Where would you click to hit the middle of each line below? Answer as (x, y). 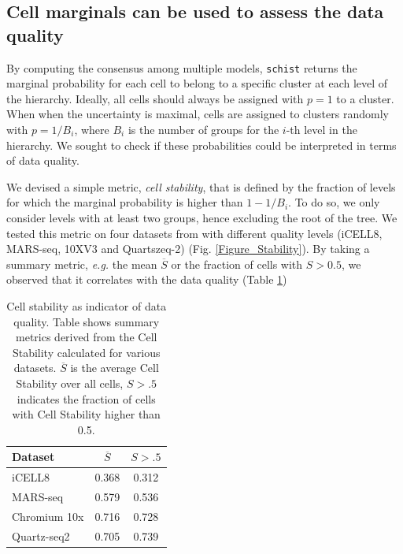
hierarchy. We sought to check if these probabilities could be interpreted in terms (201, 145)
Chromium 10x (48, 516)
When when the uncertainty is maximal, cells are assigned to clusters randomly (198, 114)
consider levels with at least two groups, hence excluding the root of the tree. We (202, 218)
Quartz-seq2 (41, 535)
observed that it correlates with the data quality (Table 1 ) (147, 279)
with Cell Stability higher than (86, 414)
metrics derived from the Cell (87, 337)
